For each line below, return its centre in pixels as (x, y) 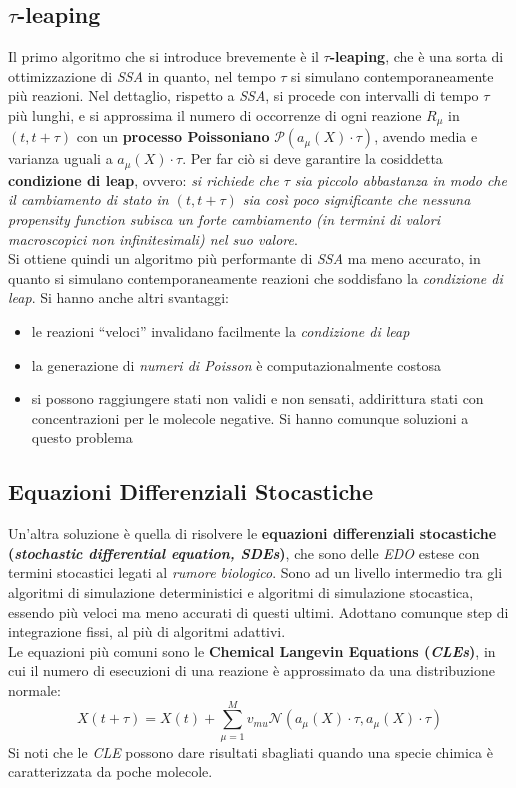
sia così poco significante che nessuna (356, 199)
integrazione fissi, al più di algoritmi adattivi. (147, 631)
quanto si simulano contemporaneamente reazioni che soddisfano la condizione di (255, 277)
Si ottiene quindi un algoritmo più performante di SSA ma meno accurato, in (244, 258)
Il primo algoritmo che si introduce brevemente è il (163, 56)
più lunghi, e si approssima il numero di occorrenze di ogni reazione (215, 114)
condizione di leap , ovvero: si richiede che (143, 179)
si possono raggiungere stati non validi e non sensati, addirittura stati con (257, 398)
